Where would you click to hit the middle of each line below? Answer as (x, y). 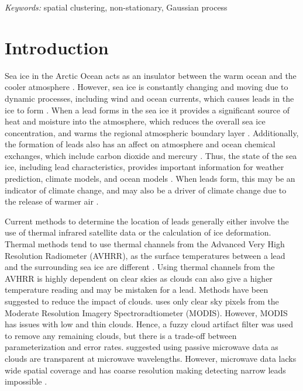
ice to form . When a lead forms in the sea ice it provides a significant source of (147, 110)
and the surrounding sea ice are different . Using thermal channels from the (140, 267)
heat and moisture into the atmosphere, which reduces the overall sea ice (135, 121)
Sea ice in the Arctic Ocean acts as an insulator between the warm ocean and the (151, 75)
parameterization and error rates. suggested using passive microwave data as (142, 347)
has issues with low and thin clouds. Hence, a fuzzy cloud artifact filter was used (149, 324)
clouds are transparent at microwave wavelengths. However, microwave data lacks (151, 358)
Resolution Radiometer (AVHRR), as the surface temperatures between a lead (145, 255)
